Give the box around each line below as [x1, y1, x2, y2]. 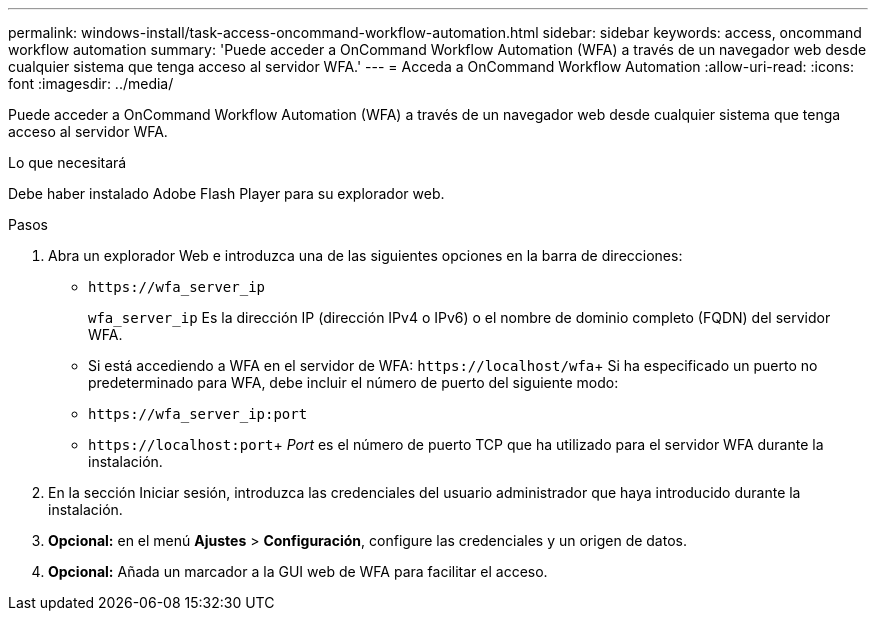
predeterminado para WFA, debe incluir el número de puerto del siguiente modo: [88, 374, 619, 391]
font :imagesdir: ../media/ [8, 75, 174, 92]
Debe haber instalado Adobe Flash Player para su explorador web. [8, 185, 445, 202]
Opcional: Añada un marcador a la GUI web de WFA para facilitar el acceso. [48, 563, 548, 580]
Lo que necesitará [8, 154, 127, 171]
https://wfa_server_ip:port [88, 406, 308, 422]
